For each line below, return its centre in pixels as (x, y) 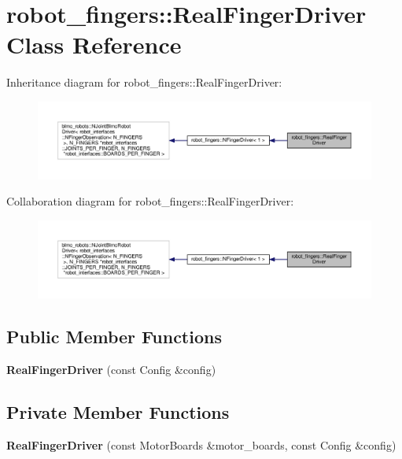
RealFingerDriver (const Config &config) (111, 369)
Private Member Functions (118, 411)
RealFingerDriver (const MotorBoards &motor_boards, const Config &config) (201, 444)
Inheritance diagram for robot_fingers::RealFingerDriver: (144, 82)
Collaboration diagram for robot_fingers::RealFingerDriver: (150, 201)
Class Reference (94, 44)
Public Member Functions (114, 336)
